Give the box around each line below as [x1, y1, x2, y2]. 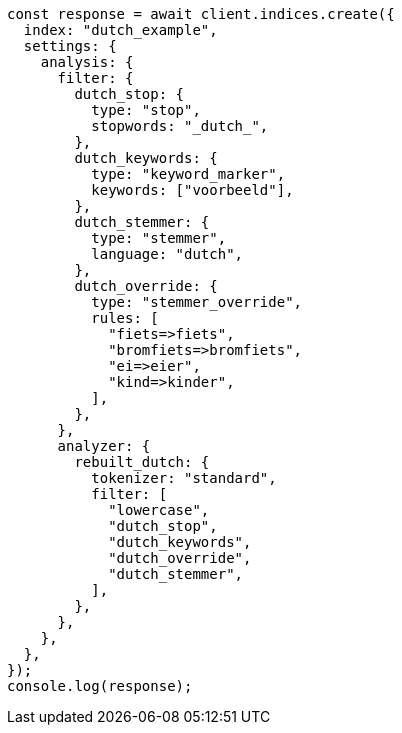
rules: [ [91, 310, 159, 326]
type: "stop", [91, 102, 201, 118]
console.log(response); [7, 678, 193, 694]
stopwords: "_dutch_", [91, 118, 269, 134]
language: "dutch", [91, 246, 244, 262]
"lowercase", [108, 502, 210, 518]
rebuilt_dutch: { [74, 454, 210, 470]
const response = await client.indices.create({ [7, 6, 395, 22]
